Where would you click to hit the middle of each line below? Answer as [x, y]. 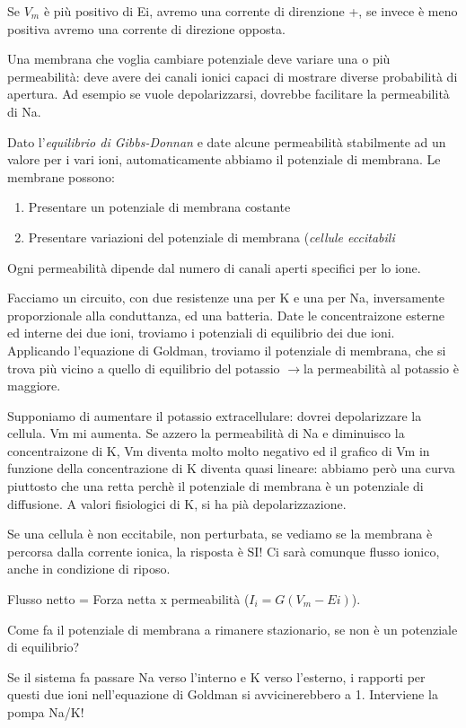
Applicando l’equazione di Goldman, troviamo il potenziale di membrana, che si [227, 350]
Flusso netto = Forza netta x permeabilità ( [128, 599]
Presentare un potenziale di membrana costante [159, 207]
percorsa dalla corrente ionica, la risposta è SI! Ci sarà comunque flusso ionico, [224, 551]
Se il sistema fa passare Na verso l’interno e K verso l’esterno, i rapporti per [216, 676]
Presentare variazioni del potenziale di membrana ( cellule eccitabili [211, 237]
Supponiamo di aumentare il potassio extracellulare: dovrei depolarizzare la [215, 415]
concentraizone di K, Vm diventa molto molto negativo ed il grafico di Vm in [219, 450]
